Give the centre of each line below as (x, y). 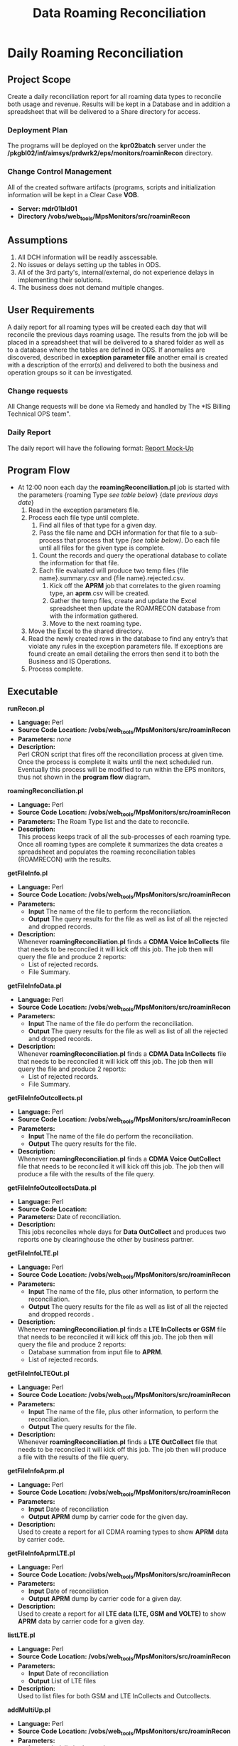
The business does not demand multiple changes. (91, 288)
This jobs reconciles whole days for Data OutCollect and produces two (122, 1232)
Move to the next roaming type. (96, 624)
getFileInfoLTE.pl (33, 1253)
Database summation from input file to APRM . (96, 1352)
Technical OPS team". (39, 414)
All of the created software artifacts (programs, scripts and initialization (112, 187)
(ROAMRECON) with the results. (64, 859)
